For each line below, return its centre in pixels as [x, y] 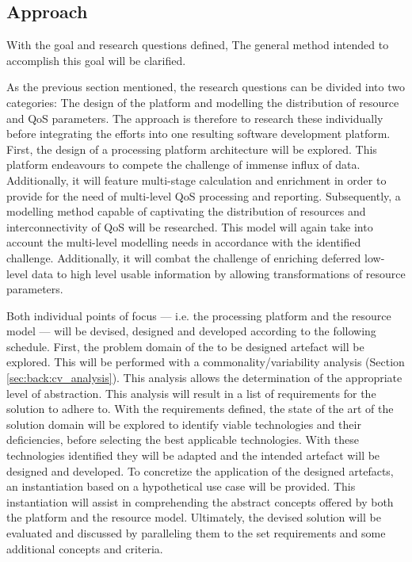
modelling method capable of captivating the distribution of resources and [186, 211]
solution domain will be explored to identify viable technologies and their [184, 424]
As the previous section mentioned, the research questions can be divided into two [206, 87]
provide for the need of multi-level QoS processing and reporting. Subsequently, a [204, 195]
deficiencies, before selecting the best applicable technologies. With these [183, 440]
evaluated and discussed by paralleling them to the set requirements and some [196, 533]
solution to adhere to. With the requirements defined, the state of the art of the [200, 409]
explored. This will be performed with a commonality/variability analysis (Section [206, 362]
